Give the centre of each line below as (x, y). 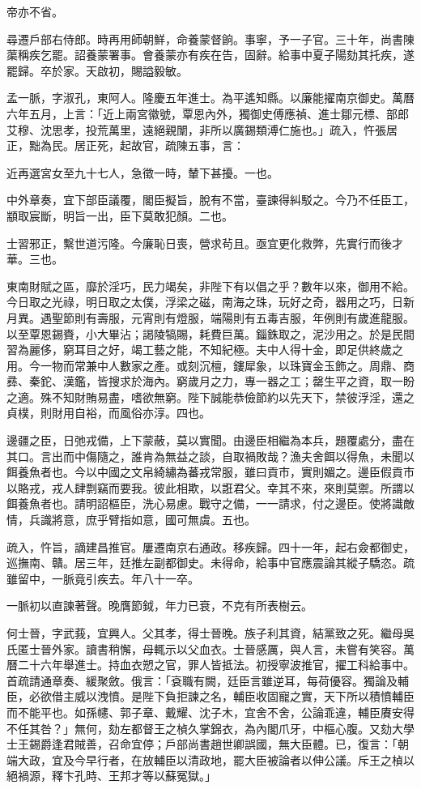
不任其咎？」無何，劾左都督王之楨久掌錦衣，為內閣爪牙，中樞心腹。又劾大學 (210, 728)
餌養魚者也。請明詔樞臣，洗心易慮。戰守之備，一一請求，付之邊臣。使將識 (205, 503)
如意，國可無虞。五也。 (193, 520)
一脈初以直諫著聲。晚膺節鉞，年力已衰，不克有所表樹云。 (159, 606)
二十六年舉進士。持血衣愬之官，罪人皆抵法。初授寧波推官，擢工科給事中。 (216, 665)
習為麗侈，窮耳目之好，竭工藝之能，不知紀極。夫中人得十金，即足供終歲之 (205, 350)
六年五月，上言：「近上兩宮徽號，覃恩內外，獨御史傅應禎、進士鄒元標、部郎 (208, 113)
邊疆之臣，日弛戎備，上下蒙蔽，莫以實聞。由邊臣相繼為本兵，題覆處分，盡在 (210, 440)
